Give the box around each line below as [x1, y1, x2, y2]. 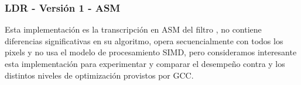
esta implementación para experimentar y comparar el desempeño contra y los [5, 58, 285, 69]
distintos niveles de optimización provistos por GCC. [5, 69, 194, 81]
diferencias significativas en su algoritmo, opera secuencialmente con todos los [5, 34, 283, 47]
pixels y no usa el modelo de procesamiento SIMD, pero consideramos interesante [5, 46, 297, 58]
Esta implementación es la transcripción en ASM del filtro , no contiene [5, 23, 262, 36]
